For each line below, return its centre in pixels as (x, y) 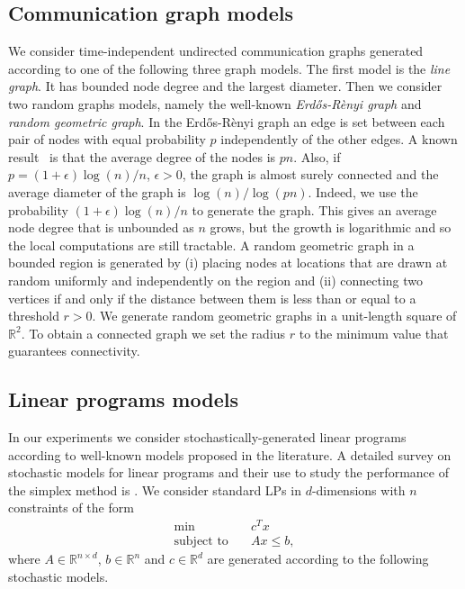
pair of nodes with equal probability (107, 139)
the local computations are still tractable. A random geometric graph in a (211, 245)
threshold (34, 316)
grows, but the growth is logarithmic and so (331, 227)
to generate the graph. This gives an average (314, 209)
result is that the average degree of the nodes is (142, 156)
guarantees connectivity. (74, 351)
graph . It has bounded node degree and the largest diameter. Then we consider (225, 86)
